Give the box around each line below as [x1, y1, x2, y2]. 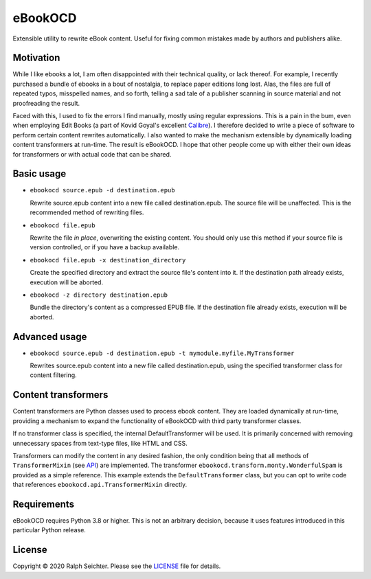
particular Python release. [12, 526, 86, 534]
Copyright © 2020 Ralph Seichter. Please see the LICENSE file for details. [12, 562, 221, 570]
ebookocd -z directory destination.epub [30, 291, 168, 299]
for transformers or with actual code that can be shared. [12, 150, 172, 158]
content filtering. [30, 371, 77, 379]
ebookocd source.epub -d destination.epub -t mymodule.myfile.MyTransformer [30, 349, 295, 357]
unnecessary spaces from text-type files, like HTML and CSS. [12, 439, 188, 447]
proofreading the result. [12, 99, 80, 107]
